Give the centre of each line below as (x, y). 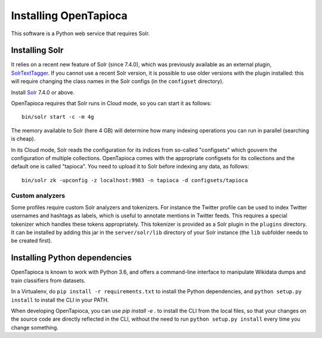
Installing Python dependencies (72, 258)
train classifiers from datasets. (48, 280)
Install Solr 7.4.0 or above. (43, 92)
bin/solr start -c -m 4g (58, 117)
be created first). (32, 241)
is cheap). (23, 139)
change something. (35, 327)
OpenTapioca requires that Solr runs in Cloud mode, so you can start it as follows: (111, 103)
